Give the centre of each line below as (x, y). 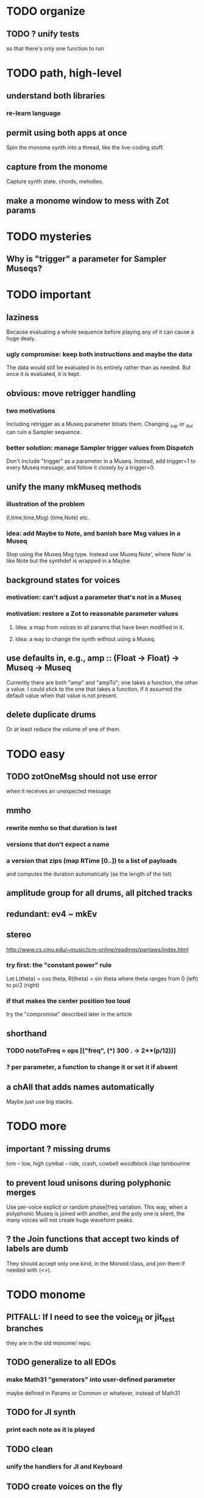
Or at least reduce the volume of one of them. (63, 729)
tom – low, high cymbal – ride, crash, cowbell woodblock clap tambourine (98, 1164)
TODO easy (36, 754)
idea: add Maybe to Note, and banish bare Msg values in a (93, 533)
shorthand (26, 1033)
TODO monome (46, 1294)
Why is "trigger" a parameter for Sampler (86, 259)
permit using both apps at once (67, 133)
